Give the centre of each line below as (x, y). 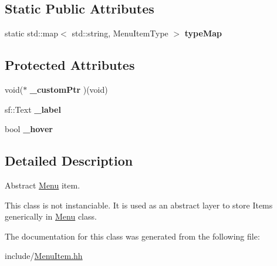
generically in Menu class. (51, 216)
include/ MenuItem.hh (44, 256)
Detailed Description (69, 161)
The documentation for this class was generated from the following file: (132, 236)
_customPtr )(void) (69, 89)
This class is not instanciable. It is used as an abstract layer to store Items (139, 205)
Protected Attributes (70, 65)
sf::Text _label (33, 109)
